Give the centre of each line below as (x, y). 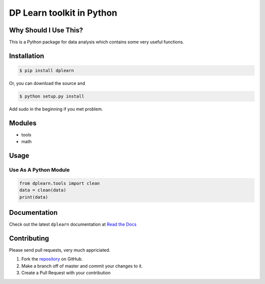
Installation (26, 56)
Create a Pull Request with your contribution (66, 273)
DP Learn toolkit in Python (63, 13)
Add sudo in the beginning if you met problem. (56, 109)
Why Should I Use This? (46, 30)
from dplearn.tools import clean (60, 183)
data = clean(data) (43, 190)
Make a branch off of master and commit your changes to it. (82, 266)
